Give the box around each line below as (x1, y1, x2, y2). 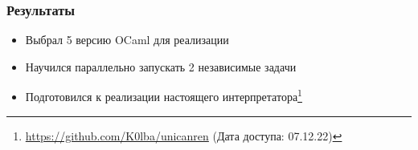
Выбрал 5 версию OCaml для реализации (25, 31, 229, 48)
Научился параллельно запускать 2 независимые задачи (25, 58, 297, 75)
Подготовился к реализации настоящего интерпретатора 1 (25, 86, 302, 105)
